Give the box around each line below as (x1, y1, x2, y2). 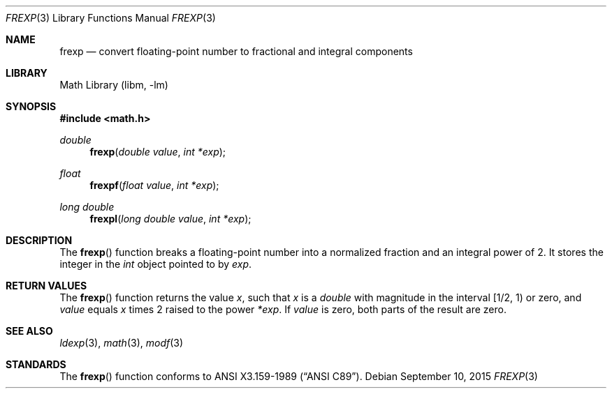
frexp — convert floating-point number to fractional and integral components (59, 45, 413, 57)
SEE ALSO (6, 325, 53, 337)
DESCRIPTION (6, 234, 73, 246)
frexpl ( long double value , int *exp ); (89, 213, 252, 225)
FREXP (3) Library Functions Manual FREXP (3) (6, 12, 216, 24)
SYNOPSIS (6, 100, 57, 112)
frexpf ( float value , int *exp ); (89, 179, 219, 191)
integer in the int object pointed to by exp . (59, 258, 252, 270)
